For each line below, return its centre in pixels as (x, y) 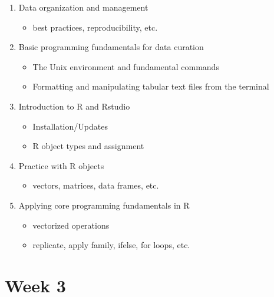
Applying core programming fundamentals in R (104, 205)
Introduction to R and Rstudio (74, 106)
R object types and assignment (88, 146)
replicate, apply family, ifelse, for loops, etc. (111, 245)
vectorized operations (71, 225)
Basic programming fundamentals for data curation (111, 47)
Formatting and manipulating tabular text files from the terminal (151, 86)
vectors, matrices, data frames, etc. (96, 185)
